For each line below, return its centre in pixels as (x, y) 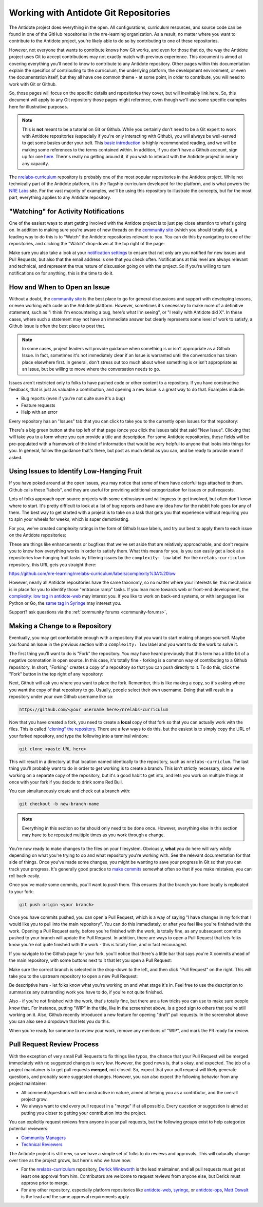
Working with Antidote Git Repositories (90, 13)
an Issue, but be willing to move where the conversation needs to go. (91, 369)
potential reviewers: (29, 1129)
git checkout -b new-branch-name (59, 804)
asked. (16, 457)
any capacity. (36, 163)
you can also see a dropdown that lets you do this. (60, 1021)
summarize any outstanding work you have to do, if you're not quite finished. (86, 992)
